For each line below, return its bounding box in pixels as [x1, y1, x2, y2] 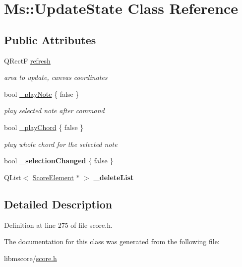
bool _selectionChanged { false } [4, 155, 114, 166]
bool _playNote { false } [4, 88, 79, 99]
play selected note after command [4, 105, 105, 116]
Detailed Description [4, 196, 113, 211]
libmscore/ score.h [4, 253, 57, 263]
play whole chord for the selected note [4, 138, 118, 149]
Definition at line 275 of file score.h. [4, 219, 113, 230]
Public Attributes [4, 32, 96, 47]
